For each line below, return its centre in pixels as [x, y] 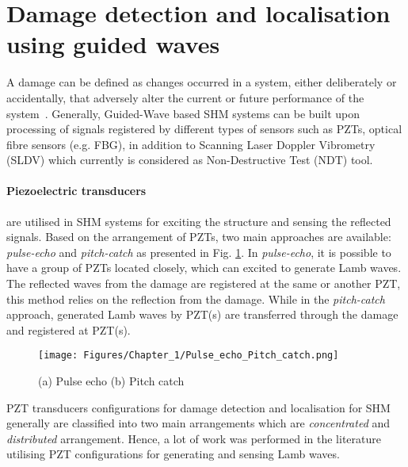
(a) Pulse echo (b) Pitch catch [111, 381]
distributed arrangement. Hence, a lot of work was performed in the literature [194, 438]
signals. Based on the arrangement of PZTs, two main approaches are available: [199, 237]
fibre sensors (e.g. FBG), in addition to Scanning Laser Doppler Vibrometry [191, 144]
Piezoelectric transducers [76, 191]
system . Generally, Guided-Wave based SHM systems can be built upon [183, 113]
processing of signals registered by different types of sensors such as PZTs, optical [204, 129]
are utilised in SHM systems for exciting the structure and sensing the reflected [199, 221]
